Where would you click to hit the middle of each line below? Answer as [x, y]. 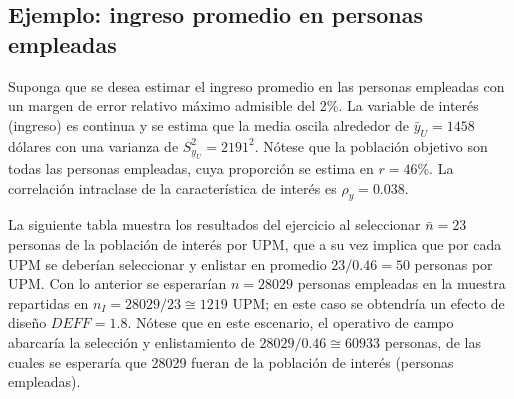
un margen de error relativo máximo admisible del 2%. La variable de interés [243, 105]
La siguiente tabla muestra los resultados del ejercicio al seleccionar [214, 224]
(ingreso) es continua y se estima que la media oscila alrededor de [209, 124]
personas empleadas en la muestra [401, 283]
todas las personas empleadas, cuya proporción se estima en [191, 167]
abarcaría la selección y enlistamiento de [131, 341]
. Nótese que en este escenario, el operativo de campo [290, 322]
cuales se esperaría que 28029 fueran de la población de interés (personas [231, 361]
